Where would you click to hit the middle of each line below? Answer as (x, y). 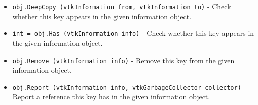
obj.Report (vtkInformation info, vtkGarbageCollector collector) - (129, 87)
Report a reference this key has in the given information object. (111, 97)
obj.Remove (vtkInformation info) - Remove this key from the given (123, 60)
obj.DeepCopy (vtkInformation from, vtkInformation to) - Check (122, 6)
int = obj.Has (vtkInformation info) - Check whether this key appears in (133, 33)
